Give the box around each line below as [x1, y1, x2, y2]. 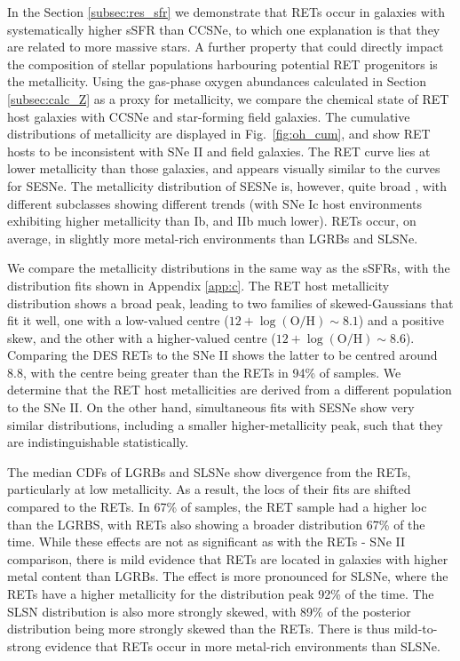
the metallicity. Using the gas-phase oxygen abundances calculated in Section [7, 72, 427, 91]
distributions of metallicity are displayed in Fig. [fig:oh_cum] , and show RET [7, 124, 431, 143]
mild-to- [393, 619, 438, 638]
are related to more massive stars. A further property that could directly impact [7, 37, 444, 56]
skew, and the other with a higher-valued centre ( [7, 328, 276, 346]
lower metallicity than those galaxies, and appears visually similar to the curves [7, 159, 440, 178]
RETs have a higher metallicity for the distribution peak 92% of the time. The [7, 585, 434, 602]
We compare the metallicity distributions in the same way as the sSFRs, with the [7, 259, 450, 277]
